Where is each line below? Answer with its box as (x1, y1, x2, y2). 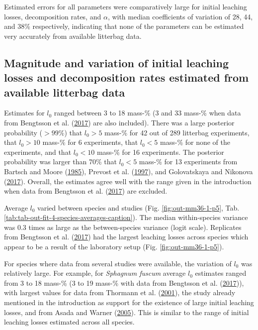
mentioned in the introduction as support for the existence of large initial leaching (4, 297, 254, 308)
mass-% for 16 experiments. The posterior (96, 146, 224, 157)
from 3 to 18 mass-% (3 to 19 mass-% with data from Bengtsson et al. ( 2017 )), (4, 277, 244, 288)
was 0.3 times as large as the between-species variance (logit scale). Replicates (4, 221, 242, 232)
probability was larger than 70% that (4, 156, 117, 167)
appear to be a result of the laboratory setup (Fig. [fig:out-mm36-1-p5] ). (4, 241, 224, 252)
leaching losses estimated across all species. (4, 317, 135, 327)
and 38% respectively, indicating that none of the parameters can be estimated (4, 21, 244, 31)
